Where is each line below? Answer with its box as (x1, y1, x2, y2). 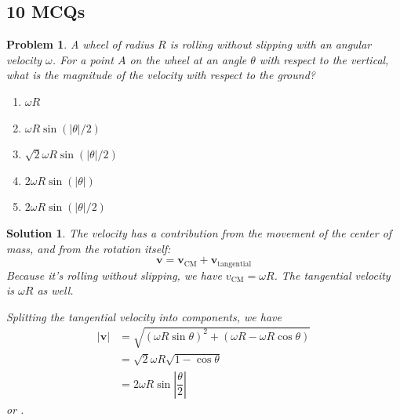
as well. (37, 282, 74, 299)
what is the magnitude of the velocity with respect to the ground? (6, 67, 315, 83)
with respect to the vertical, (259, 51, 389, 67)
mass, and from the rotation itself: (6, 240, 171, 256)
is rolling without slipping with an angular (169, 36, 372, 52)
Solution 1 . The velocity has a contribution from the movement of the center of (6, 224, 392, 241)
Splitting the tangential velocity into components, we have (6, 308, 282, 324)
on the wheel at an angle (129, 51, 247, 67)
